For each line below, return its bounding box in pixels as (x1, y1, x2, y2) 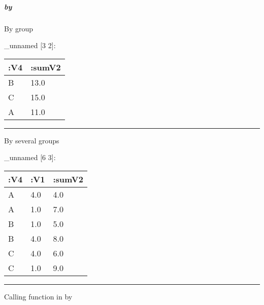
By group (4, 23, 34, 33)
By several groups (4, 135, 59, 145)
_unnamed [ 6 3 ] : (4, 152, 56, 163)
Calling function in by (4, 291, 73, 301)
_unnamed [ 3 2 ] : (4, 40, 56, 51)
